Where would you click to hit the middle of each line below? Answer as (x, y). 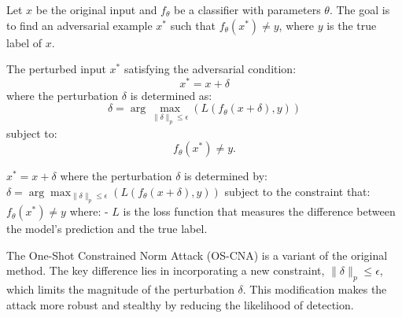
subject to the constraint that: (297, 191)
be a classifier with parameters (247, 9)
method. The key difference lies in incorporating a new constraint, (166, 270)
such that (193, 25)
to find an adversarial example (79, 25)
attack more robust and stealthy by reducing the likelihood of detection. (180, 304)
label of (24, 42)
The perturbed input (56, 69)
